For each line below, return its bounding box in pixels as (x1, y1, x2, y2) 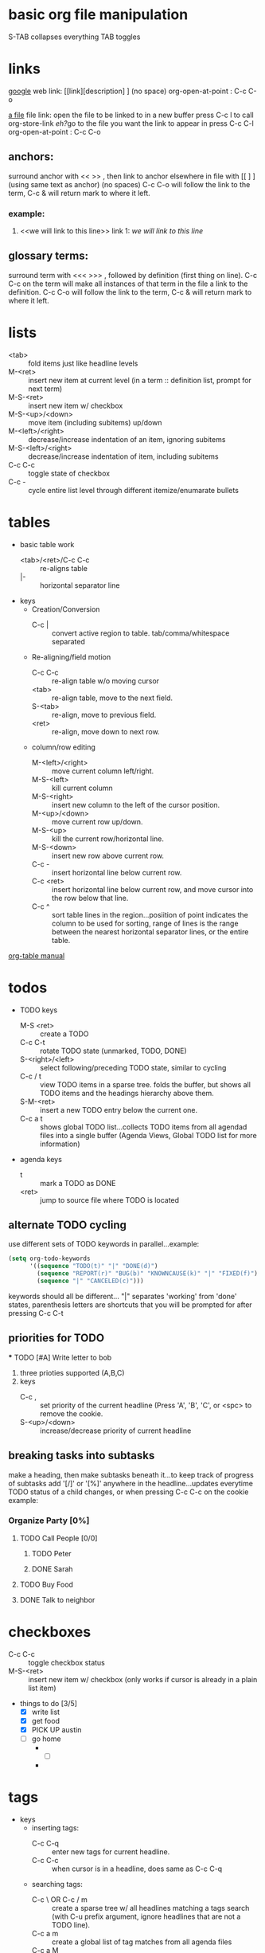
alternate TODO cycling (8, 1219, 127, 1231)
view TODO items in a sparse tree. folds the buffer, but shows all (39, 1079, 251, 1089)
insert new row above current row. (51, 851, 165, 860)
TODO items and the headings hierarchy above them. (39, 1088, 215, 1098)
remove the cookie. (39, 1408, 103, 1419)
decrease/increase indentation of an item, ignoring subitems (28, 434, 226, 444)
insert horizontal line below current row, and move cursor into (51, 884, 254, 894)
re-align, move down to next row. (51, 726, 161, 736)
